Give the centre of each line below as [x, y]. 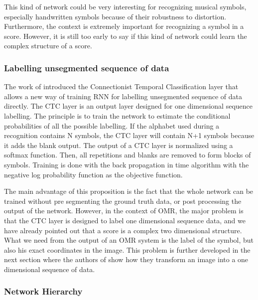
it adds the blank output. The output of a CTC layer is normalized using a [119, 145]
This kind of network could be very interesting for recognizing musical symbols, [125, 6]
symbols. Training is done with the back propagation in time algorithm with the [127, 164]
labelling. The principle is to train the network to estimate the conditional [117, 115]
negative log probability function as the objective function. [93, 174]
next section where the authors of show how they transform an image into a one [126, 259]
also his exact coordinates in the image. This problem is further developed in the [127, 249]
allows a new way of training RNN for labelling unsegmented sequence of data [123, 96]
